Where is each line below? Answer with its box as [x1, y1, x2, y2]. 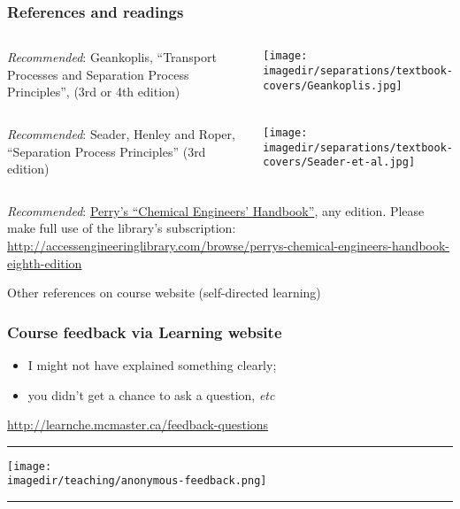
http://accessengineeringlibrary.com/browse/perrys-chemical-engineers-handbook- [7, 235, 450, 254]
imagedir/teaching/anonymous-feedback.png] [7, 474, 267, 488]
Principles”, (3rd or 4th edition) [7, 82, 180, 101]
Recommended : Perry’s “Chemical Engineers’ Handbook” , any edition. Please [7, 201, 425, 220]
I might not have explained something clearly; [27, 355, 277, 374]
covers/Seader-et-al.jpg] [263, 156, 416, 169]
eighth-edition [7, 253, 82, 272]
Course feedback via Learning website [7, 320, 282, 343]
